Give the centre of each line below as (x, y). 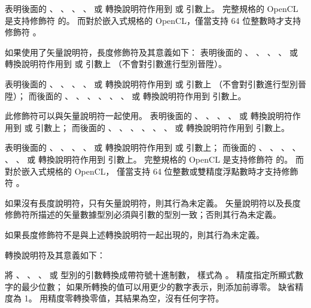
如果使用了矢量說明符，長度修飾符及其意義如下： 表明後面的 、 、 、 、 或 (151, 52)
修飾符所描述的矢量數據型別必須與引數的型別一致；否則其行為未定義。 (143, 214)
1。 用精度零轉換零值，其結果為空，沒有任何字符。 (124, 298)
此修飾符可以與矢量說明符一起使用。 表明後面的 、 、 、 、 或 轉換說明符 (149, 116)
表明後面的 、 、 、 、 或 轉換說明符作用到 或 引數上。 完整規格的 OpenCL (152, 8)
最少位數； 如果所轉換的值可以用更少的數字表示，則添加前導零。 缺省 (158, 286)
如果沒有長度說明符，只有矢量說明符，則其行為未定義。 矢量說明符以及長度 (153, 202)
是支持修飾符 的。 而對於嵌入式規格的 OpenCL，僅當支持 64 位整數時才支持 (153, 20)
